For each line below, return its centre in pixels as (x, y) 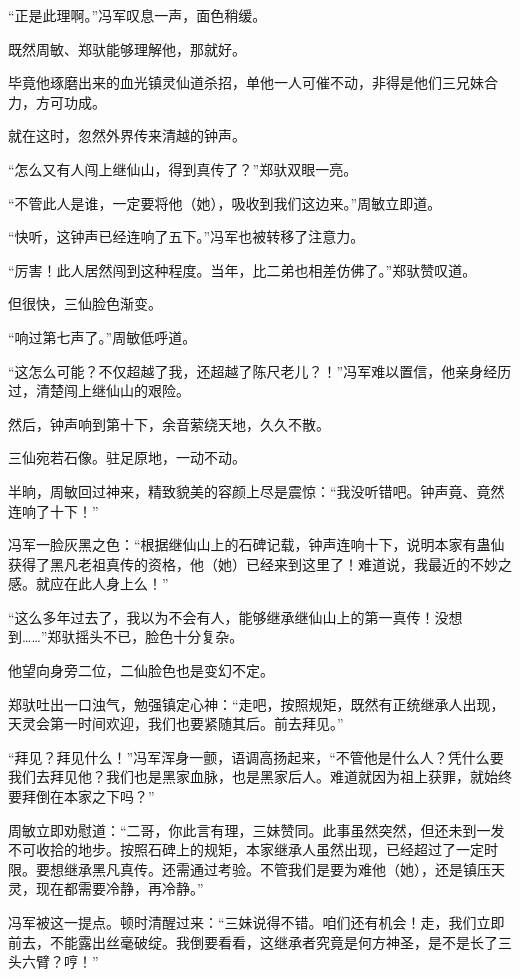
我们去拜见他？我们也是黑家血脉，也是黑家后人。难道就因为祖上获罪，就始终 (260, 776)
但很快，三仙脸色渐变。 (85, 303)
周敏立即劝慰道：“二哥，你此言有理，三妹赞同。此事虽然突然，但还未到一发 (256, 829)
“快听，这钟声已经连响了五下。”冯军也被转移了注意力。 (186, 236)
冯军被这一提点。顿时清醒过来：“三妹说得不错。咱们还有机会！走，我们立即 (256, 922)
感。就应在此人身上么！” (88, 583)
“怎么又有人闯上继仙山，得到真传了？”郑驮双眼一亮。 (183, 168)
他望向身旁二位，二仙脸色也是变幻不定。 (141, 670)
